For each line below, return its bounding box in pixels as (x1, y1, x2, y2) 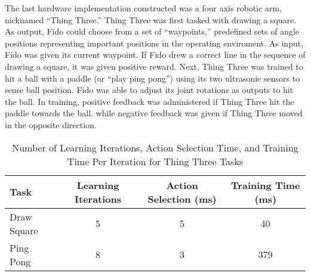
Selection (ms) (147, 191, 217, 206)
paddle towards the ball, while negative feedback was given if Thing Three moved (5, 107, 303, 119)
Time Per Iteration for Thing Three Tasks (67, 154, 244, 168)
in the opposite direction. (5, 118, 97, 131)
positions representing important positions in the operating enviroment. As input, (5, 36, 304, 49)
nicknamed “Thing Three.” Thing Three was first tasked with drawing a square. (5, 13, 297, 26)
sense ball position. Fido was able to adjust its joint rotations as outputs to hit (5, 83, 294, 96)
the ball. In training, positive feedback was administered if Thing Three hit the (5, 95, 294, 107)
